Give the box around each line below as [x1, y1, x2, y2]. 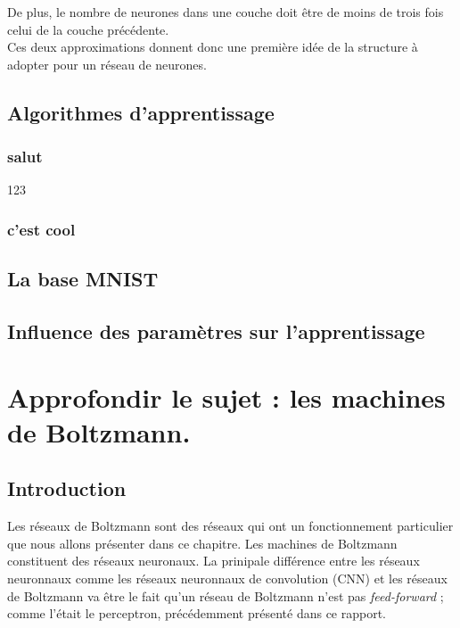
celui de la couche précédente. [7, 20, 169, 38]
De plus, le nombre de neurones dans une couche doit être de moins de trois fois [7, 3, 444, 21]
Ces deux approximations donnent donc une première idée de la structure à [7, 37, 418, 56]
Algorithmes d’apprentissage [7, 98, 275, 126]
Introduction [7, 475, 127, 502]
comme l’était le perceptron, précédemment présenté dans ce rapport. [7, 604, 387, 623]
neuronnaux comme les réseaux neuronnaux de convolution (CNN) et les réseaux [7, 568, 448, 587]
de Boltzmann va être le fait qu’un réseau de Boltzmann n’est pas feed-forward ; [7, 586, 444, 605]
